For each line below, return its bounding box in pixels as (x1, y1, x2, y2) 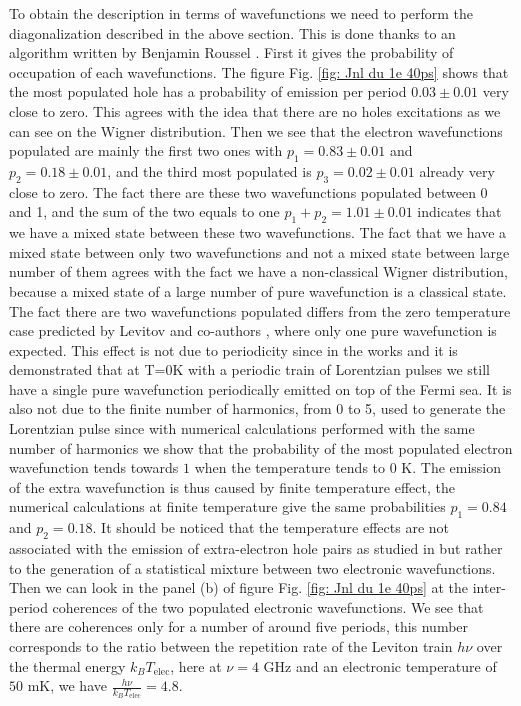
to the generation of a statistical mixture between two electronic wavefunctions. (9, 557, 496, 578)
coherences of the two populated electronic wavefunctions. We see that (52, 596, 484, 617)
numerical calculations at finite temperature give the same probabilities (9, 496, 446, 517)
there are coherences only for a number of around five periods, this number (9, 616, 469, 637)
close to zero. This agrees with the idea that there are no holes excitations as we (9, 100, 501, 121)
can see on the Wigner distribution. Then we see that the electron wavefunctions (9, 120, 503, 141)
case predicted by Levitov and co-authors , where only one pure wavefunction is (9, 320, 497, 341)
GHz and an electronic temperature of (263, 655, 497, 676)
